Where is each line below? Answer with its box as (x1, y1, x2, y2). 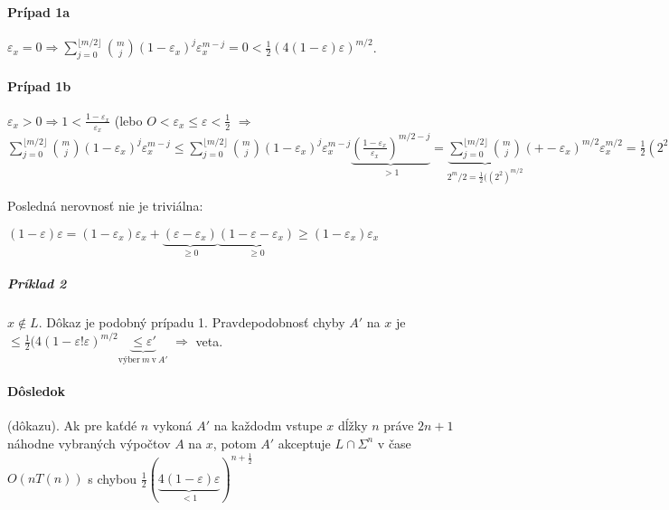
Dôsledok (7, 382, 66, 401)
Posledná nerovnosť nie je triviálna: (7, 196, 203, 215)
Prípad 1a (7, 2, 71, 21)
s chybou (88, 468, 137, 487)
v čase (377, 433, 411, 452)
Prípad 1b (7, 76, 71, 95)
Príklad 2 (7, 274, 67, 293)
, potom (212, 433, 257, 452)
